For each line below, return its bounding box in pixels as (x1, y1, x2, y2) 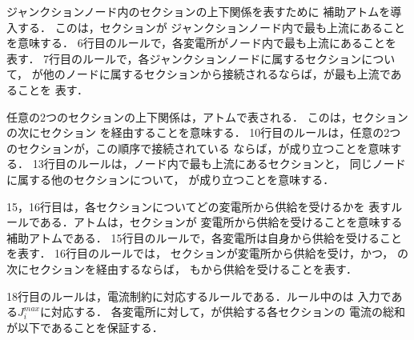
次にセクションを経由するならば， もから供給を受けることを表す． (6, 260, 358, 277)
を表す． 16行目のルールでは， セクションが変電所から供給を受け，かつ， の (6, 245, 409, 262)
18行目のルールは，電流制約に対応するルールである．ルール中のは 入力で (6, 287, 392, 304)
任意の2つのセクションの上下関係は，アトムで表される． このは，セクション (6, 108, 408, 125)
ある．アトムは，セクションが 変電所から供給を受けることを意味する (39, 214, 403, 230)
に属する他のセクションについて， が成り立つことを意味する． (6, 170, 335, 187)
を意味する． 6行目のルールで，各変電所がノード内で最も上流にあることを (6, 34, 397, 51)
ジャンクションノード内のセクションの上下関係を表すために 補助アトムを (6, 3, 391, 19)
